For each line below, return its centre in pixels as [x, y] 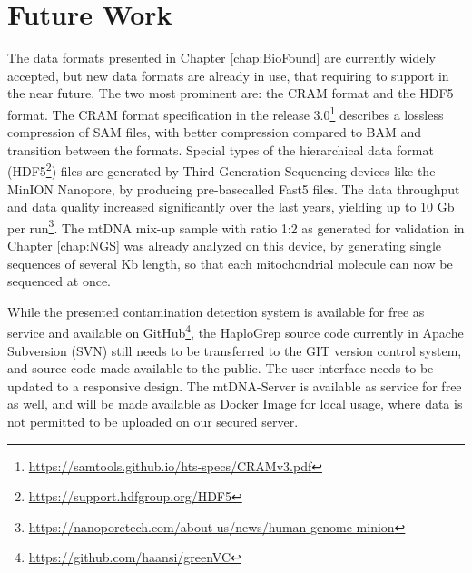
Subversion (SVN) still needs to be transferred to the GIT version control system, [235, 350]
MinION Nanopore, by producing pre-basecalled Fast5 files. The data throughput [234, 188]
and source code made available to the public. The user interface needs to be [221, 368]
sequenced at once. [59, 281]
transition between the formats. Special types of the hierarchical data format [221, 149]
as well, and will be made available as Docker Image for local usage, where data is [235, 404]
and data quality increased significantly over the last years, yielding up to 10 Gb [231, 207]
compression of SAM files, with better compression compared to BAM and [215, 132]
